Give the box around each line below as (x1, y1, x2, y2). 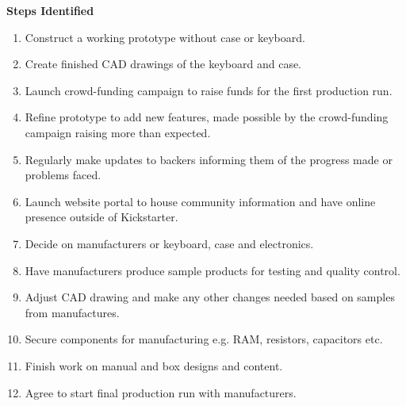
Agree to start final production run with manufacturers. (25, 384, 297, 400)
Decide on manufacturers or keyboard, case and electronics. (25, 235, 314, 251)
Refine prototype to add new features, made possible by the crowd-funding (25, 109, 389, 125)
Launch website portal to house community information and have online (25, 193, 376, 209)
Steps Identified (6, 2, 94, 18)
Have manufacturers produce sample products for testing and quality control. (25, 262, 400, 278)
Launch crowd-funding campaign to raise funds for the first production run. (25, 82, 393, 98)
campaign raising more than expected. (25, 124, 211, 140)
